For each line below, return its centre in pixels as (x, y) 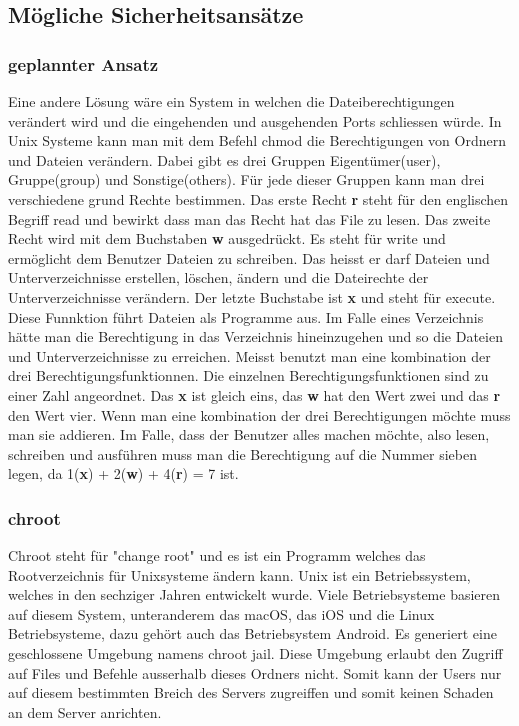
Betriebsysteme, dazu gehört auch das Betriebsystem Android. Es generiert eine (252, 633)
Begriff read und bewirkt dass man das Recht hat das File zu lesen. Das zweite (249, 218)
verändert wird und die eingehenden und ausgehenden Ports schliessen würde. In (255, 120)
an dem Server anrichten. (85, 711)
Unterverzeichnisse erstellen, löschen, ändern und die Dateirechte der (218, 277)
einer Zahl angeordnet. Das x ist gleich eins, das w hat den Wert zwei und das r (254, 394)
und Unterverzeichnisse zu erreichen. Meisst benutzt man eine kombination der (249, 355)
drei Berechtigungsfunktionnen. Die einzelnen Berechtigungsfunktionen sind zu (248, 375)
